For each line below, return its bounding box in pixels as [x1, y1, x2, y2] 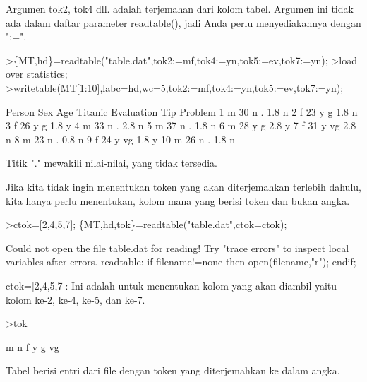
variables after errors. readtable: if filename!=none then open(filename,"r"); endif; [6, 254, 356, 269]
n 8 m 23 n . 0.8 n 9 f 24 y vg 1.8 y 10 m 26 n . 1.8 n [6, 131, 236, 146]
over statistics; [6, 66, 68, 81]
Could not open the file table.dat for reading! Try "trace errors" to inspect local [6, 240, 349, 255]
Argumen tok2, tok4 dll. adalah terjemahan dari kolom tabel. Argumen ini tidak [6, 1, 354, 16]
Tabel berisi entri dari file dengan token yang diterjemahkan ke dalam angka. [6, 363, 340, 378]
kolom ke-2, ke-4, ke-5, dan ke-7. [6, 292, 145, 306]
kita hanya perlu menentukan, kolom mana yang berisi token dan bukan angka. [6, 193, 350, 208]
